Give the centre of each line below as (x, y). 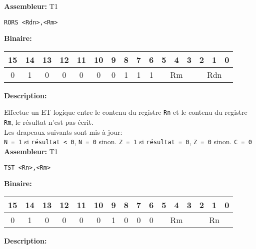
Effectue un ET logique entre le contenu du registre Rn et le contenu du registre (126, 112)
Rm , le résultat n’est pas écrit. (49, 122)
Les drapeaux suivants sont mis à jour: (63, 131)
